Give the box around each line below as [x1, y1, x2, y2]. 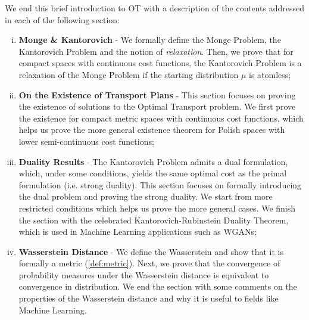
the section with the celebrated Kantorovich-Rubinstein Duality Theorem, [18, 213, 289, 226]
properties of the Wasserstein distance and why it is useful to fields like [18, 292, 279, 305]
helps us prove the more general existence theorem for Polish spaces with [18, 123, 285, 136]
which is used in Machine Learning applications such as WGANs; [18, 225, 257, 238]
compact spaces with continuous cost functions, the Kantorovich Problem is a [18, 57, 302, 69]
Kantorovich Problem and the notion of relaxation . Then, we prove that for [18, 45, 294, 57]
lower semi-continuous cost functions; [18, 135, 154, 147]
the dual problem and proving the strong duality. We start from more [18, 190, 273, 203]
